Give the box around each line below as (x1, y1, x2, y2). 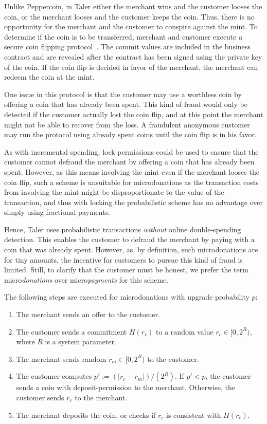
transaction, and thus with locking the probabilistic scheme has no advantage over (4, 196, 263, 207)
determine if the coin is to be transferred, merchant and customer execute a (4, 31, 243, 42)
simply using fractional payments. (4, 207, 111, 217)
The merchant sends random (16, 353, 106, 364)
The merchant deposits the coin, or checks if (16, 409, 156, 420)
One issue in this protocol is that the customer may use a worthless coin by (4, 88, 242, 99)
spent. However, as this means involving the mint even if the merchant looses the (4, 166, 259, 177)
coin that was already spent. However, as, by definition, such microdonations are (4, 244, 258, 255)
